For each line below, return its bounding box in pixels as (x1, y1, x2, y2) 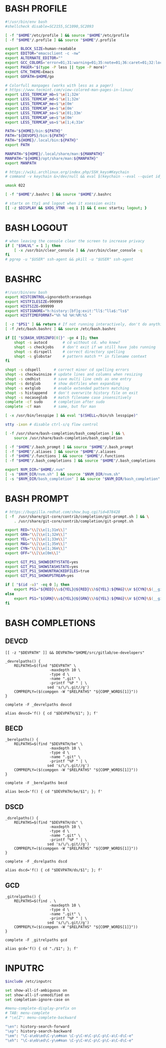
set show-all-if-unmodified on (5, 993, 70, 998)
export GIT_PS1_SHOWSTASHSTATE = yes (5, 564, 79, 569)
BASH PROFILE (5, 3, 68, 14)
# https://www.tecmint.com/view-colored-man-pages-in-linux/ (5, 88, 134, 93)
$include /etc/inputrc (5, 979, 52, 984)
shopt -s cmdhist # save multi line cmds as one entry (5, 377, 132, 381)
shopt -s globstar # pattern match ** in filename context (14, 354, 147, 359)
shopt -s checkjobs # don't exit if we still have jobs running (14, 344, 156, 349)
